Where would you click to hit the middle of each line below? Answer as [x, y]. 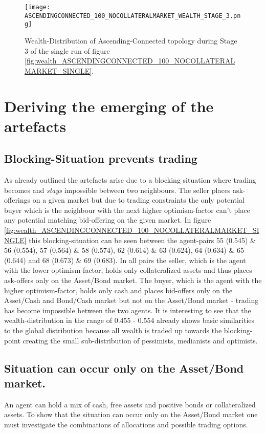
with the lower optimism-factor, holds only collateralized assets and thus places [128, 270]
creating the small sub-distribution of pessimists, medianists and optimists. [140, 340]
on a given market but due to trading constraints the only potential [138, 200]
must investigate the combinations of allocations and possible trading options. [126, 424]
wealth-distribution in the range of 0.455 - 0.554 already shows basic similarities [129, 320]
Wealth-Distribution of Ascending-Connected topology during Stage [131, 40]
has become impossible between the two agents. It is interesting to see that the [128, 310]
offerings [17, 200]
